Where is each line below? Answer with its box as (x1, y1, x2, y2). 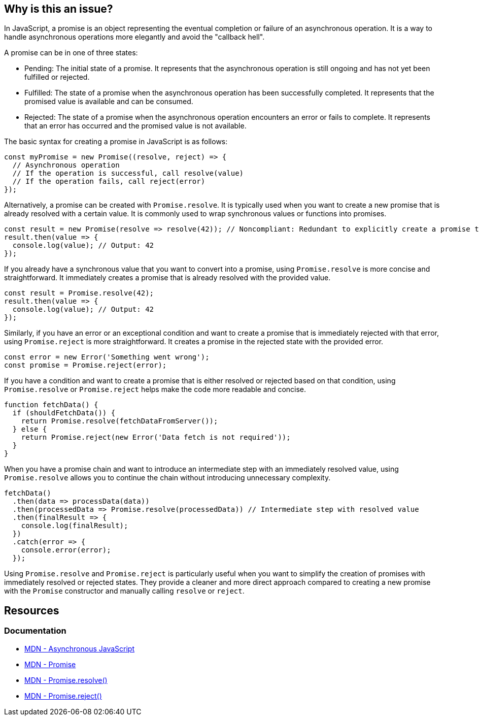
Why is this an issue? (4, 3, 113, 15)
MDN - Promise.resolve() (24, 675, 108, 684)
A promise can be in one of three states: (4, 48, 138, 57)
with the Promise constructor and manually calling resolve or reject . (4, 586, 245, 596)
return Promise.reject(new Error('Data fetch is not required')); (21, 433, 291, 442)
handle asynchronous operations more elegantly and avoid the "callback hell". (4, 32, 265, 42)
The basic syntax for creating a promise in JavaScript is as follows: (4, 137, 228, 146)
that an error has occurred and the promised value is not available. (24, 121, 247, 130)
